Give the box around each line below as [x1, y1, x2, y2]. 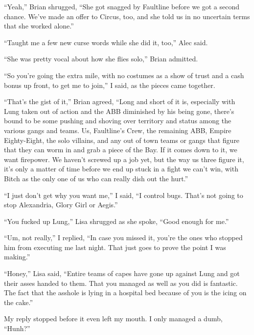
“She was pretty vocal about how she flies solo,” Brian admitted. [4, 54, 198, 64]
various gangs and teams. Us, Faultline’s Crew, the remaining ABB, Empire [4, 125, 231, 135]
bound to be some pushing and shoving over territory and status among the [4, 115, 231, 126]
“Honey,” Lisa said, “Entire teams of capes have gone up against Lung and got [4, 268, 240, 279]
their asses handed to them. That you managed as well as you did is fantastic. [4, 278, 238, 288]
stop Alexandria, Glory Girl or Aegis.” [4, 199, 118, 210]
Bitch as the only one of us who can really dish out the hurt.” [4, 173, 188, 183]
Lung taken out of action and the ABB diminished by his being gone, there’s [4, 106, 234, 116]
